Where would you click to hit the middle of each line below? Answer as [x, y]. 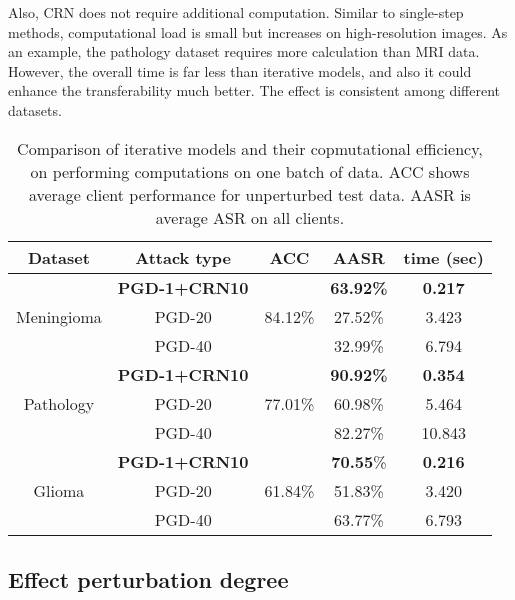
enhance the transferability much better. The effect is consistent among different [254, 90]
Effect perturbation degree [148, 578]
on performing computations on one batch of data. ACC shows [250, 171]
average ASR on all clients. [250, 217]
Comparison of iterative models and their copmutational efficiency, [250, 148]
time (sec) [443, 257]
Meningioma [59, 316]
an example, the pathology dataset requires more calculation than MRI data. [244, 51]
